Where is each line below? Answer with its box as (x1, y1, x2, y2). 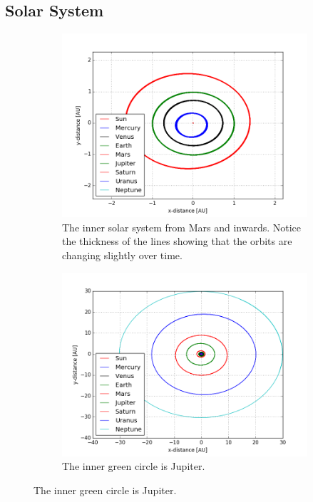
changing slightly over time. (62, 247, 183, 262)
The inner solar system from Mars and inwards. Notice (62, 219, 302, 234)
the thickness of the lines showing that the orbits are (62, 234, 292, 249)
